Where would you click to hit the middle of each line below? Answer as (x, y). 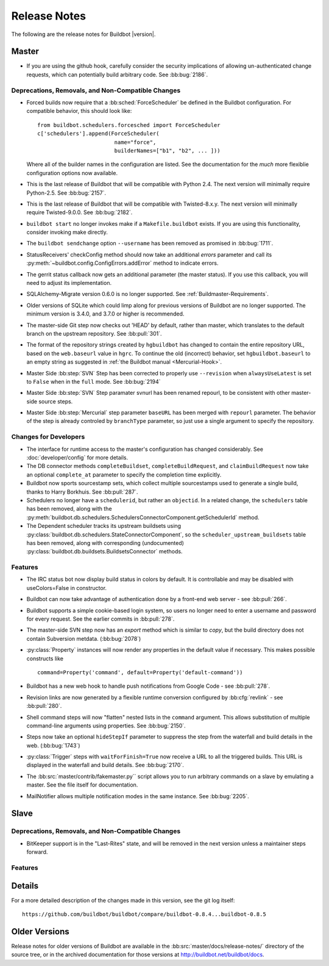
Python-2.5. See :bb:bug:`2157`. (66, 193)
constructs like (45, 658)
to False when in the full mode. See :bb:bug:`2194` (94, 381)
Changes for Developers (48, 437)
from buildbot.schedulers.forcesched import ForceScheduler (129, 125)
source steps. (56, 401)
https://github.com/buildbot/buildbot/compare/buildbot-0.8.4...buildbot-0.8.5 (144, 914)
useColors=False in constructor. (66, 588)
